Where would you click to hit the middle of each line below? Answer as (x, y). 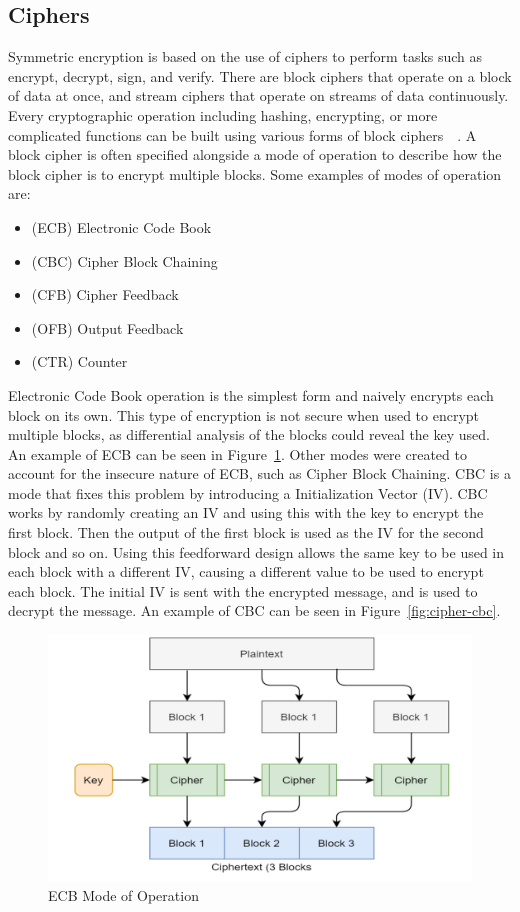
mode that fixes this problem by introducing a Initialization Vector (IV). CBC (248, 492)
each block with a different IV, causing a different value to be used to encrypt (246, 571)
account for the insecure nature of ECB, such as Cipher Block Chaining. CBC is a (259, 473)
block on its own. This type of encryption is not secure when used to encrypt (244, 414)
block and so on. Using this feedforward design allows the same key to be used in (256, 551)
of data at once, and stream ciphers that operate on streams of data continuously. (258, 95)
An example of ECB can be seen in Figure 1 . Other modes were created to (237, 453)
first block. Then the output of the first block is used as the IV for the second (246, 532)
